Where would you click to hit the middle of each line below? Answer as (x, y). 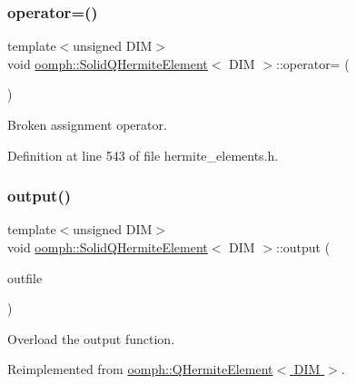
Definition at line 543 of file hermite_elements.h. (143, 155)
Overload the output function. (91, 338)
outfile (25, 277)
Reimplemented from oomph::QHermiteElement (140, 369)
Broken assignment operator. (87, 124)
